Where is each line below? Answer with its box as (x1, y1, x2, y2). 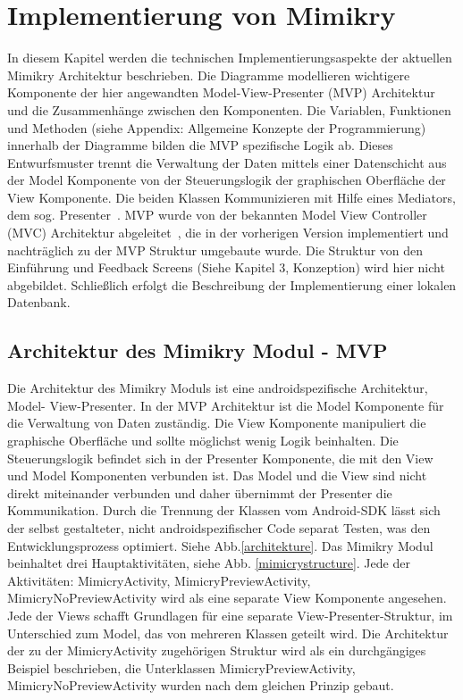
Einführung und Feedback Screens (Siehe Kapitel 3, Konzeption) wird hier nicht (7, 258, 445, 277)
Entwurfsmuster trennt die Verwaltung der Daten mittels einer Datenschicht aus (7, 153, 447, 171)
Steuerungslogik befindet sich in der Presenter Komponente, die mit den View (7, 448, 434, 467)
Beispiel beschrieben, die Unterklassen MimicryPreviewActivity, (7, 658, 356, 677)
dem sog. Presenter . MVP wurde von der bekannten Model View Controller (7, 205, 427, 224)
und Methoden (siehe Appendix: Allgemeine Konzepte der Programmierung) (7, 118, 426, 137)
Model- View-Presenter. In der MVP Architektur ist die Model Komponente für (7, 396, 444, 414)
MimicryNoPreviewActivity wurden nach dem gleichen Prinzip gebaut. (7, 676, 394, 695)
